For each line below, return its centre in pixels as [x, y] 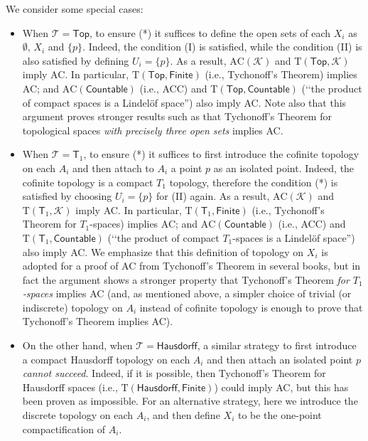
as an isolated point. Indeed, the [284, 168]
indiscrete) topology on [72, 307]
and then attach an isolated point [280, 359]
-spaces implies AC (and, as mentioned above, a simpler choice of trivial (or [187, 293]
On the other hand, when [77, 345]
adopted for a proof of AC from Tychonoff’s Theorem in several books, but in [191, 266]
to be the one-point [280, 415]
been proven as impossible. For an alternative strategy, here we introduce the [190, 401]
